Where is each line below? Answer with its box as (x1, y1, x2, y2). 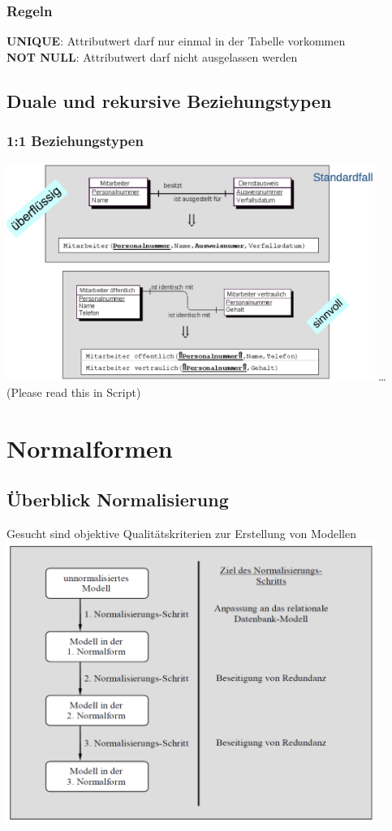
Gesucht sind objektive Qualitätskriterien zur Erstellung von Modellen (6, 525, 356, 542)
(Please (6, 383, 42, 400)
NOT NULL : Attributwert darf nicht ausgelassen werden (6, 48, 298, 65)
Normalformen (6, 431, 173, 464)
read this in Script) (45, 383, 141, 400)
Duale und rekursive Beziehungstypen (6, 88, 332, 113)
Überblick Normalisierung (6, 487, 229, 512)
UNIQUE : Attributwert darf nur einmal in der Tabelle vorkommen (6, 32, 346, 50)
